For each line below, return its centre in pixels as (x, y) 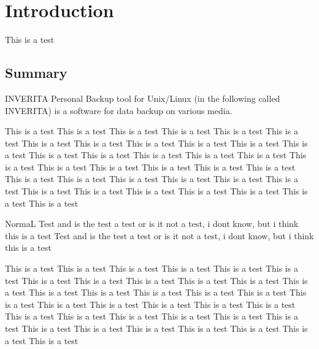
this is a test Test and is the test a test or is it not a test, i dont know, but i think (159, 235)
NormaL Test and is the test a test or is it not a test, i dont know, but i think (152, 224)
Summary (36, 73)
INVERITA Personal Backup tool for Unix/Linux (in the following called (143, 98)
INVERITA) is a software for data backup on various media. (119, 110)
